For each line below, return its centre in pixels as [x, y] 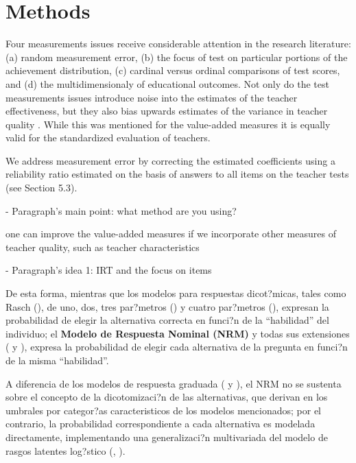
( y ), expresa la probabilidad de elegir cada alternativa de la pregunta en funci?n [177, 347]
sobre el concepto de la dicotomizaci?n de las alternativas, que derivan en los [167, 397]
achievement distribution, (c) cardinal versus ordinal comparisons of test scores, [173, 70]
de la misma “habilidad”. [57, 360]
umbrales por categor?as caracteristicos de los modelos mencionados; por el [163, 410]
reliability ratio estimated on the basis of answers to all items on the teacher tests [177, 174]
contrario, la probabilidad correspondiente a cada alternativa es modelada [161, 424]
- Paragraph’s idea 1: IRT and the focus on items [109, 270]
